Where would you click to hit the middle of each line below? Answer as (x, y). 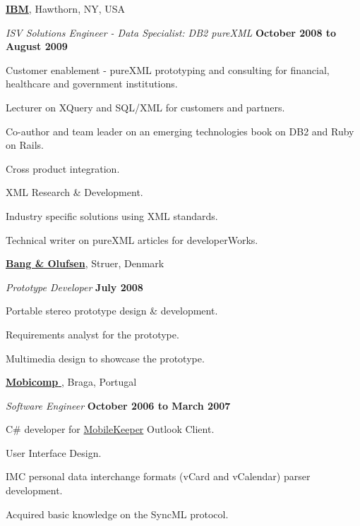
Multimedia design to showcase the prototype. (105, 358)
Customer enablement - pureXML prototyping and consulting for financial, (168, 69)
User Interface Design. (54, 452)
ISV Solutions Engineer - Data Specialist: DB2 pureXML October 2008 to (171, 32)
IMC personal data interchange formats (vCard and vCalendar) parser (158, 476)
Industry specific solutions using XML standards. (112, 215)
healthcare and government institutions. (92, 84)
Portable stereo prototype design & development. (112, 311)
